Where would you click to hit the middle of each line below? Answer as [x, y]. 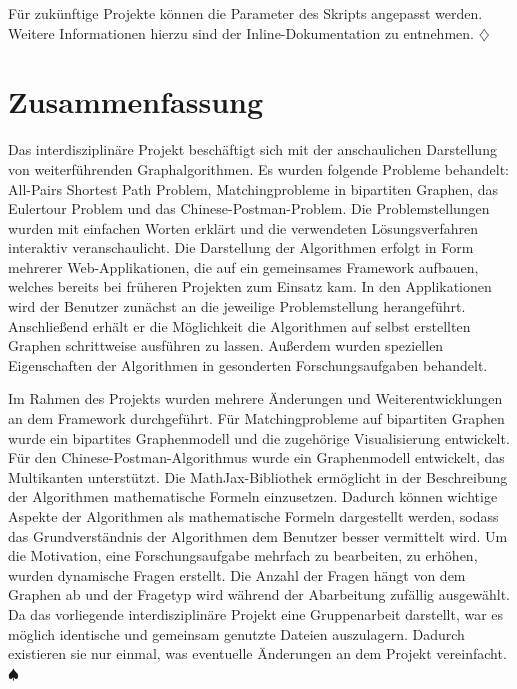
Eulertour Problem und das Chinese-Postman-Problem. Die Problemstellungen [249, 208]
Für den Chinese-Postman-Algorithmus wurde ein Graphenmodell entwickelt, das [256, 457]
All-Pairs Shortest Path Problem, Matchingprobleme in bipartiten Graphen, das [253, 188]
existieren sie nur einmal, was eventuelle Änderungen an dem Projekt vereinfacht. [257, 653]
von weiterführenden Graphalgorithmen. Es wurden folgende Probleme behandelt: [258, 168]
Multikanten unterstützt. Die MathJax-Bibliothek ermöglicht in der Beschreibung [258, 476]
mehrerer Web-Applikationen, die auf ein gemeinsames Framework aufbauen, [243, 266]
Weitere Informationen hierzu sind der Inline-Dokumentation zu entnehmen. [241, 32]
